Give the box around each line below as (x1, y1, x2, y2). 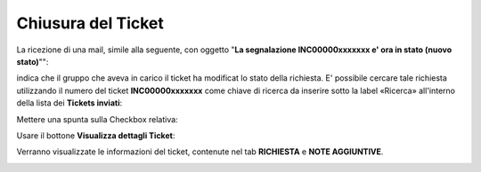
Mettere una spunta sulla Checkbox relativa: (16, 113, 178, 124)
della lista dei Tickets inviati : (16, 98, 123, 108)
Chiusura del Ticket (16, 13, 165, 33)
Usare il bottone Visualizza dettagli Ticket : (16, 129, 175, 141)
